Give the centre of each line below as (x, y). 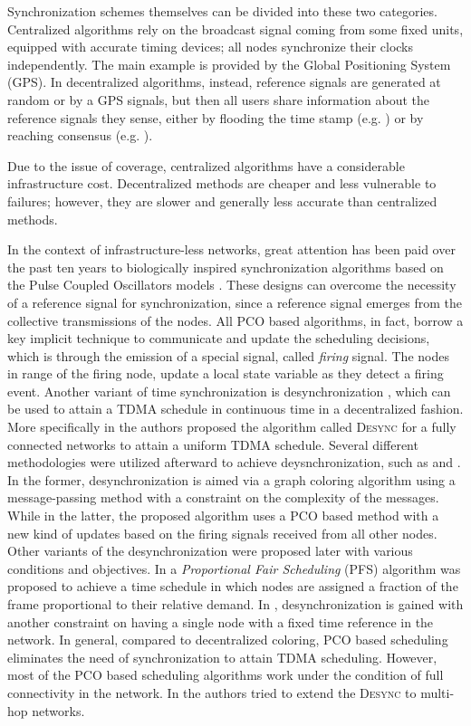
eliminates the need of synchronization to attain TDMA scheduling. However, (222, 657)
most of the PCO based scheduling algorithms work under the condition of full (226, 675)
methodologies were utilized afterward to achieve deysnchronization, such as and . (234, 462)
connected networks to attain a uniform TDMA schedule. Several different (213, 444)
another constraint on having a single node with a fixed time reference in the (221, 621)
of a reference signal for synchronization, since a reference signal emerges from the (235, 302)
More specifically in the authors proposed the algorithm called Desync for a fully (232, 427)
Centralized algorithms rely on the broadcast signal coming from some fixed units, (235, 29)
